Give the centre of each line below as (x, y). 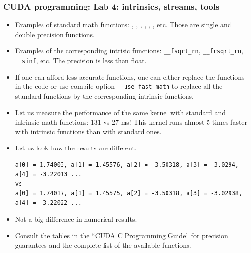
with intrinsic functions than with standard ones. (88, 131)
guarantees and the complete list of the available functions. (103, 245)
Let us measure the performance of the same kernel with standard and (120, 112)
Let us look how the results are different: (76, 148)
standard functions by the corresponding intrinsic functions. (104, 95)
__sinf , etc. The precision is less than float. (81, 60)
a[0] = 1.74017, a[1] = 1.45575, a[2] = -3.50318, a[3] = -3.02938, (129, 193)
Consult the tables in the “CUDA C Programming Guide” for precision (121, 235)
